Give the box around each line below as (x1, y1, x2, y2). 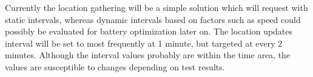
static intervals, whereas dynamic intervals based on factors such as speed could (5, 13, 301, 25)
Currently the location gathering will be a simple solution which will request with (5, 1, 308, 13)
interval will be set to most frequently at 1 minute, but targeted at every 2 (5, 36, 283, 49)
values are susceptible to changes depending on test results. (5, 60, 225, 73)
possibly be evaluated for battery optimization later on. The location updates (5, 25, 293, 38)
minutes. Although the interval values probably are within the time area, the (5, 49, 291, 61)
